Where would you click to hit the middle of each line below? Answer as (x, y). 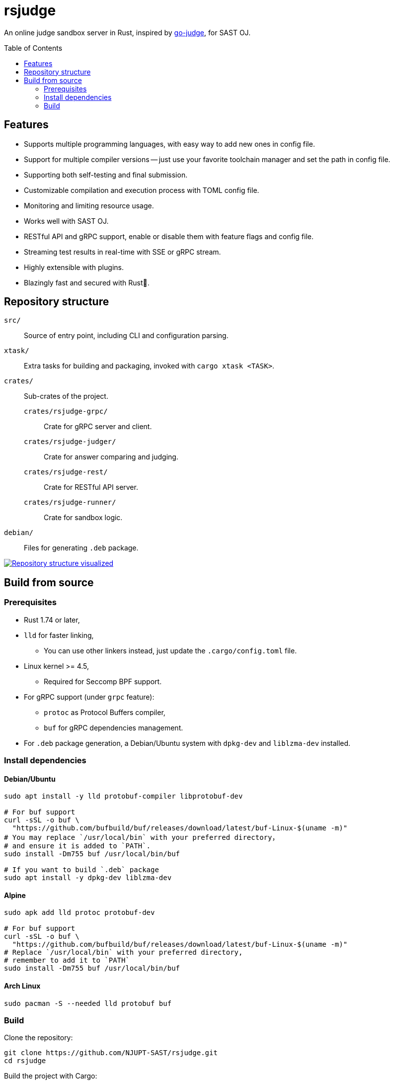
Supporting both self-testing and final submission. (106, 175)
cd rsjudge (25, 1061)
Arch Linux (22, 986)
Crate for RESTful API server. (91, 487)
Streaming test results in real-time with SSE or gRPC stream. (122, 252)
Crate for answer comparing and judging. (111, 457)
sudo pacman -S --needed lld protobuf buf (88, 1003)
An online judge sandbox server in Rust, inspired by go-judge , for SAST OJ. (127, 32)
